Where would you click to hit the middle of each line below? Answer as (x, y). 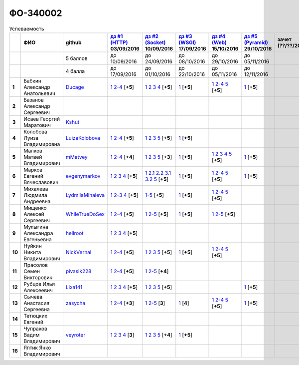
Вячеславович (41, 182)
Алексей (34, 214)
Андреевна (37, 201)
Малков (33, 151)
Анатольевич (39, 93)
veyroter (75, 335)
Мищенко (35, 208)
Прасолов (36, 265)
